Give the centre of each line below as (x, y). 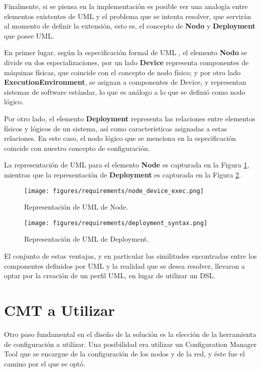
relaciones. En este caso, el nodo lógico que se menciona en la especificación (120, 138)
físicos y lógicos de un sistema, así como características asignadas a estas (116, 128)
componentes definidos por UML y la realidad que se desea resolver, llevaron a (124, 265)
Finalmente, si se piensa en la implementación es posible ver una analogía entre (126, 6)
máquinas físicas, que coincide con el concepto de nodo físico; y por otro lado (122, 72)
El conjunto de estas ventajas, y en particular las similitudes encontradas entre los (130, 256)
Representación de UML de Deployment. (87, 239)
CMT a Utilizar (59, 310)
